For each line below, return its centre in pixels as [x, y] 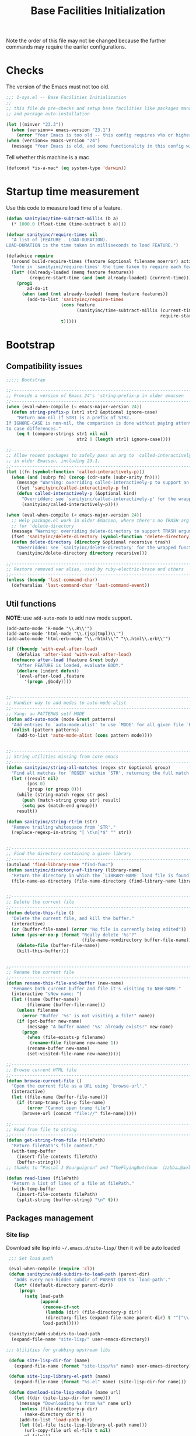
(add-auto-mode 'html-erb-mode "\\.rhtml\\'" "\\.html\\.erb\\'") [88, 639]
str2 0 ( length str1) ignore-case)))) [124, 440]
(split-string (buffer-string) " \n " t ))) [67, 1200]
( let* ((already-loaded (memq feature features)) [73, 272]
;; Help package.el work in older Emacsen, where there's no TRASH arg [100, 520]
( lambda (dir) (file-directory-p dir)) [94, 1312]
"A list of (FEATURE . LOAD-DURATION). [60, 240]
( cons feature [78, 305]
